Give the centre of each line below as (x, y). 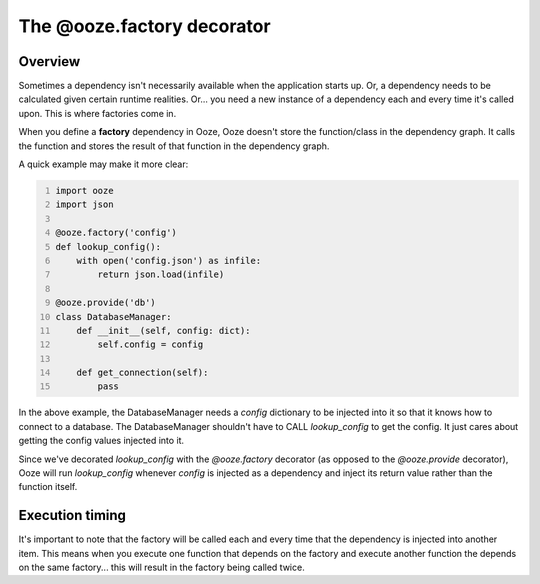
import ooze (84, 190)
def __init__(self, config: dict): (163, 330)
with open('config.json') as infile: (169, 260)
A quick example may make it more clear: (103, 164)
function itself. (48, 487)
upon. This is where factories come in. (97, 113)
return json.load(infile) (161, 274)
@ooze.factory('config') (116, 233)
